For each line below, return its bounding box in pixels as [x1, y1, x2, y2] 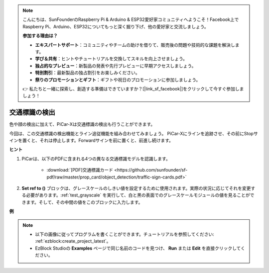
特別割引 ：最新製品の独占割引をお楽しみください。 [35, 70, 140, 76]
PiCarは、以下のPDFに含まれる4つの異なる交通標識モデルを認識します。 [21, 156, 170, 162]
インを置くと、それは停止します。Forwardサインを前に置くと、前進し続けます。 [9, 137, 174, 143]
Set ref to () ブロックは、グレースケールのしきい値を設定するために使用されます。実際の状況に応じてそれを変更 [21, 185, 251, 191]
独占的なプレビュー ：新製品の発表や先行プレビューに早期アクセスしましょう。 [35, 63, 196, 69]
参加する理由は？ [22, 33, 58, 39]
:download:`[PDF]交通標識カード [46, 167, 113, 173]
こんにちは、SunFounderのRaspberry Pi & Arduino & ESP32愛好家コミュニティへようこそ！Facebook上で [22, 16, 239, 22]
